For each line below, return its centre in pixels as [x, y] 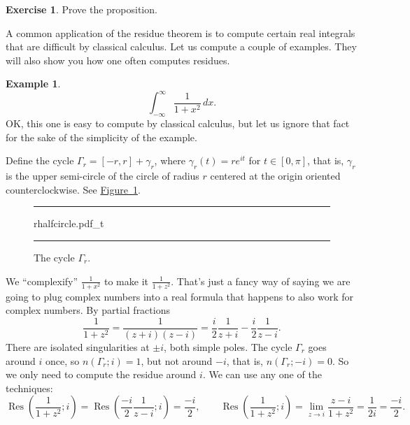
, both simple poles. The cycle [228, 347]
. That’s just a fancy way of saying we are [261, 281]
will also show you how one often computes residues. [118, 60]
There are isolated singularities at [78, 347]
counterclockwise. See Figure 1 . [73, 189]
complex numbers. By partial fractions [88, 310]
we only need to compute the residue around [101, 374]
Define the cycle [40, 160]
